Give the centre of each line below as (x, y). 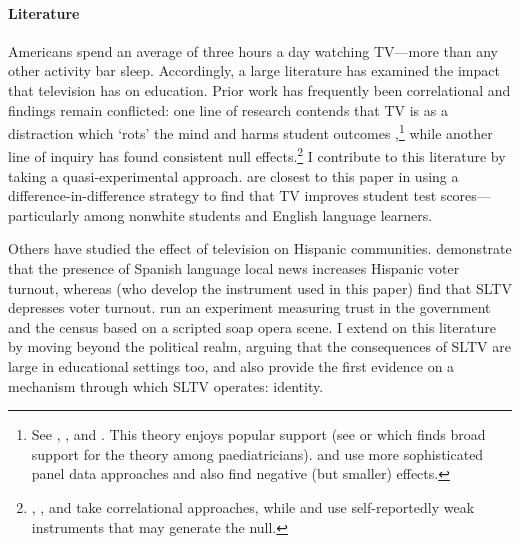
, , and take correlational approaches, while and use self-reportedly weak (253, 506)
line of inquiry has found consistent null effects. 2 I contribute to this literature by (257, 155)
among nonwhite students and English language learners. (258, 214)
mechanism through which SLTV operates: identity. (166, 385)
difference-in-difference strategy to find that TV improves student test (222, 195)
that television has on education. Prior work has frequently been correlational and (259, 89)
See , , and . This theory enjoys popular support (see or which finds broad (258, 434)
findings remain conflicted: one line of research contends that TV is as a (228, 109)
